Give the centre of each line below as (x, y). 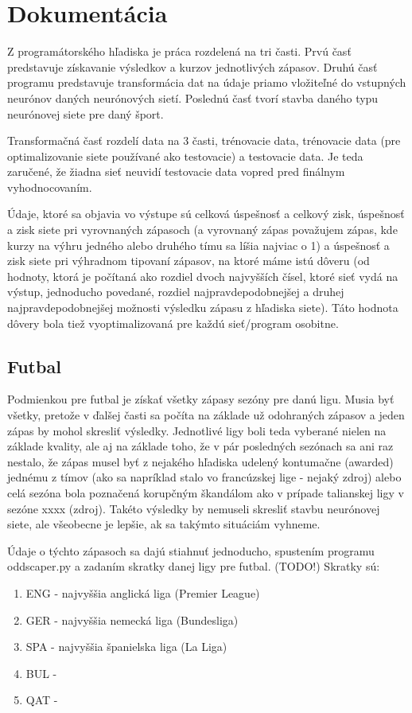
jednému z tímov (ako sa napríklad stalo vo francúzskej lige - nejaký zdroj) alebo (204, 477)
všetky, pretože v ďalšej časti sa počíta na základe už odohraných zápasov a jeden (206, 415)
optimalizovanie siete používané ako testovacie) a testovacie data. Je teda (185, 156)
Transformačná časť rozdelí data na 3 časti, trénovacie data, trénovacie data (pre (204, 140)
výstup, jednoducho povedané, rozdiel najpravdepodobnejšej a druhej (176, 292)
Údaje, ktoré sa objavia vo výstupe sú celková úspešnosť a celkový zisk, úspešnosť (206, 214)
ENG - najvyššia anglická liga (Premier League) (143, 592)
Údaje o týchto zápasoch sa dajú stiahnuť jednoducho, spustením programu (191, 550)
